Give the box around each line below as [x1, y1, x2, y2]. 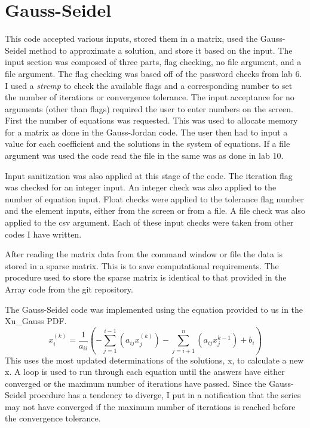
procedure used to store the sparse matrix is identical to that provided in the [5, 271, 287, 284]
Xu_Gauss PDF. [5, 315, 67, 327]
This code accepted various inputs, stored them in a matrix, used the [5, 32, 258, 45]
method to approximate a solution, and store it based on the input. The [29, 44, 293, 56]
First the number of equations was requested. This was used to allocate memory [5, 114, 298, 127]
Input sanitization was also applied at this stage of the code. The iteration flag [5, 169, 293, 181]
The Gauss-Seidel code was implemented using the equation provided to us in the [5, 303, 303, 315]
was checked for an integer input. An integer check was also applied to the [5, 181, 277, 193]
